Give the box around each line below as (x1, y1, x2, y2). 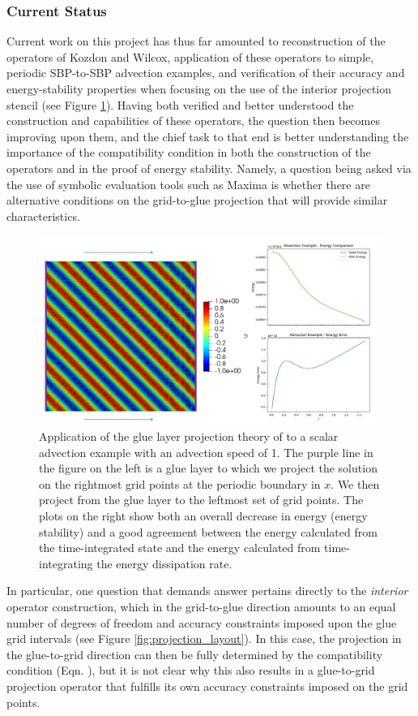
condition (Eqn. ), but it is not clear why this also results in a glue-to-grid (6, 662, 375, 679)
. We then (331, 475, 380, 492)
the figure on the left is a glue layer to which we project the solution (39, 459, 377, 477)
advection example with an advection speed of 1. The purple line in (39, 443, 373, 460)
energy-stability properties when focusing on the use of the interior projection (6, 80, 392, 97)
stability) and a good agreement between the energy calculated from (39, 523, 377, 540)
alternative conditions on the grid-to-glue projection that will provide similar (6, 192, 388, 209)
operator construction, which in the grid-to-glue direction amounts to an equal (6, 597, 396, 615)
